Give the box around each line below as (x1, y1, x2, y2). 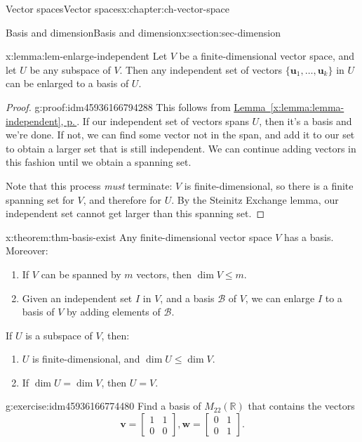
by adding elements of (66, 304, 161, 319)
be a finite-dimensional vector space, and (179, 48, 355, 63)
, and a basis (160, 290, 215, 305)
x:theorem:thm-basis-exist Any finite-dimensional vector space (6, 229, 272, 244)
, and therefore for (83, 192, 162, 207)
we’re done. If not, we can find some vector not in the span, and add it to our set (6, 127, 355, 142)
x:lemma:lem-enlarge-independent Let (6, 48, 168, 63)
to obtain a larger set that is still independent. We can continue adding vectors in (6, 141, 356, 155)
